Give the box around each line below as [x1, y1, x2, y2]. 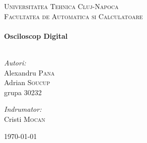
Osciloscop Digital [4, 30, 68, 41]
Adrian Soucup [4, 77, 50, 88]
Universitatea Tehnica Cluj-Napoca [4, 1, 119, 11]
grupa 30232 [4, 87, 42, 97]
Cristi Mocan [4, 113, 45, 124]
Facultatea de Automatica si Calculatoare [4, 11, 143, 21]
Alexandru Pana [4, 67, 55, 78]
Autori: [4, 57, 26, 67]
